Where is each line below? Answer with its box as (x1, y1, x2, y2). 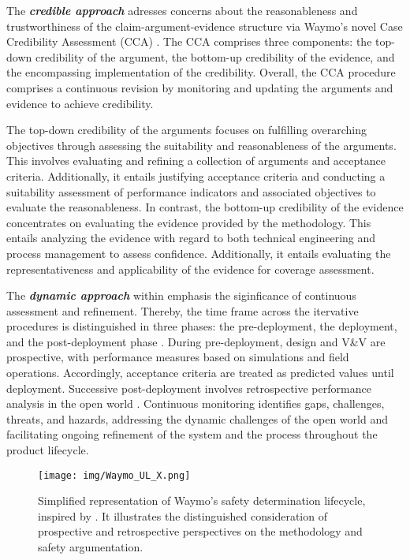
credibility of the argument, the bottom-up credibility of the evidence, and (35, 48, 395, 65)
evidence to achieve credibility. (6, 95, 154, 111)
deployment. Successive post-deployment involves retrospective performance (6, 379, 371, 396)
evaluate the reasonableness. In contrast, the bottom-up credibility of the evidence (6, 199, 404, 215)
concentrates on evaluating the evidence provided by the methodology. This (6, 214, 371, 230)
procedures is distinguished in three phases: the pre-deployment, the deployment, (6, 318, 397, 334)
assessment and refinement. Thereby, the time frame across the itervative (6, 302, 359, 319)
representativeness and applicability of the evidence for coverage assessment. (6, 260, 375, 277)
